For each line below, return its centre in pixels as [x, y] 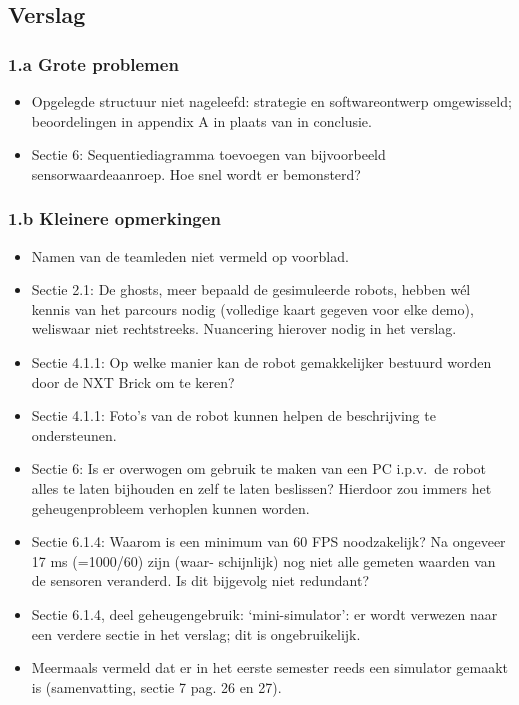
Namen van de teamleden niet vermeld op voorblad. [190, 255]
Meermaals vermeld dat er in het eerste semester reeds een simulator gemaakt [270, 667]
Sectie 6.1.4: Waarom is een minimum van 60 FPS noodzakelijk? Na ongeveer [268, 541]
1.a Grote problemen [93, 63]
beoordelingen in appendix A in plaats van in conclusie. [201, 120]
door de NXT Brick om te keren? [133, 381]
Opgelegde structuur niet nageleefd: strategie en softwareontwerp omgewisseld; [271, 101]
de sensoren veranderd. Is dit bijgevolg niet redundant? [200, 580]
